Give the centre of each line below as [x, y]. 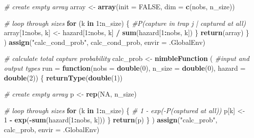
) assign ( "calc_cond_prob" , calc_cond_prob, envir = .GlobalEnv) [105, 42]
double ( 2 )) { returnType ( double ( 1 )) [63, 77]
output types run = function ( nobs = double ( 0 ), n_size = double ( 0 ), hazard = [125, 68]
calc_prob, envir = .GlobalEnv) [52, 129]
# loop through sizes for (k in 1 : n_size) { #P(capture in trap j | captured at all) [125, 23]
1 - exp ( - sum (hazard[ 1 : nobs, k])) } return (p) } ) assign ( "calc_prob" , [111, 120]
